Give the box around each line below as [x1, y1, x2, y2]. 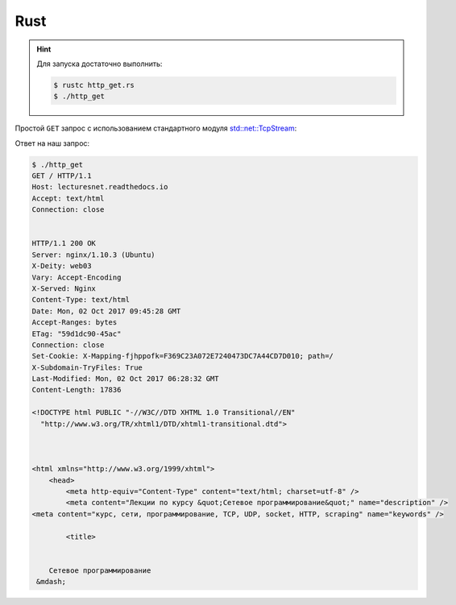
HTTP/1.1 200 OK [31, 238, 97, 248]
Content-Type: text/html [31, 295, 131, 305]
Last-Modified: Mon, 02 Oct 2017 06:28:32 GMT [31, 375, 219, 383]
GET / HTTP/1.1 [31, 172, 92, 180]
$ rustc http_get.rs [53, 81, 135, 89]
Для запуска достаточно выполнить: [36, 59, 163, 68]
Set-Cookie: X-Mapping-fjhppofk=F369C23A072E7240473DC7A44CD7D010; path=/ [31, 351, 334, 361]
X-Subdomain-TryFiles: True [31, 363, 143, 372]
